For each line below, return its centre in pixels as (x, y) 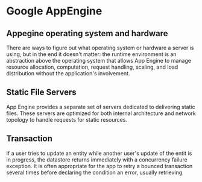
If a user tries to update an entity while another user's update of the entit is (99, 153)
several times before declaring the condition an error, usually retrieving (94, 172)
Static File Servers (41, 93)
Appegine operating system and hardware (87, 33)
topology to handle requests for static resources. (67, 119)
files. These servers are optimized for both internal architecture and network (101, 113)
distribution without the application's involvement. (68, 73)
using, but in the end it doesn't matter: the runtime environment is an (91, 54)
